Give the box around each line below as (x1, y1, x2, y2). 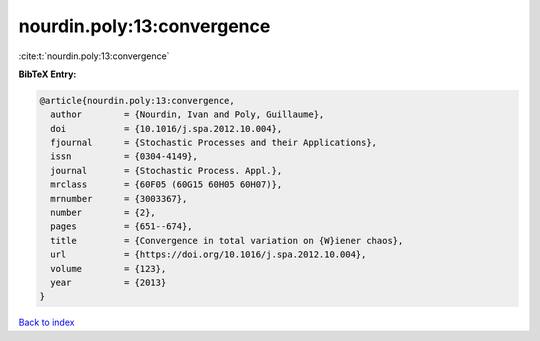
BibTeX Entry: (18, 68, 77, 80)
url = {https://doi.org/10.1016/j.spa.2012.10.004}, (50, 249, 367, 260)
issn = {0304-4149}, (50, 151, 199, 162)
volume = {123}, (50, 263, 167, 274)
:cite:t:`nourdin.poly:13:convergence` (18, 50, 170, 62)
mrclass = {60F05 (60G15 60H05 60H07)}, (50, 179, 283, 190)
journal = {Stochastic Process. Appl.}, (50, 165, 283, 176)
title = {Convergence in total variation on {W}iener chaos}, (50, 235, 404, 246)
